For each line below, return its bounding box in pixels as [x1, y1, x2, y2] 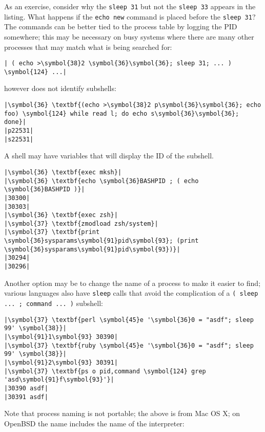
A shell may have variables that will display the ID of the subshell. [4, 150, 214, 161]
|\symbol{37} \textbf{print [4, 228, 100, 236]
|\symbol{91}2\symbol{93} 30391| [4, 358, 118, 366]
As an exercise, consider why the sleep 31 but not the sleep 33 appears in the [4, 1, 256, 11]
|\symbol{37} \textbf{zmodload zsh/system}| [4, 220, 158, 227]
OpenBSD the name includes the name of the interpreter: [4, 418, 185, 428]
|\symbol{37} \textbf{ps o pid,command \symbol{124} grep [4, 367, 206, 375]
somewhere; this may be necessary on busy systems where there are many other [4, 31, 254, 42]
